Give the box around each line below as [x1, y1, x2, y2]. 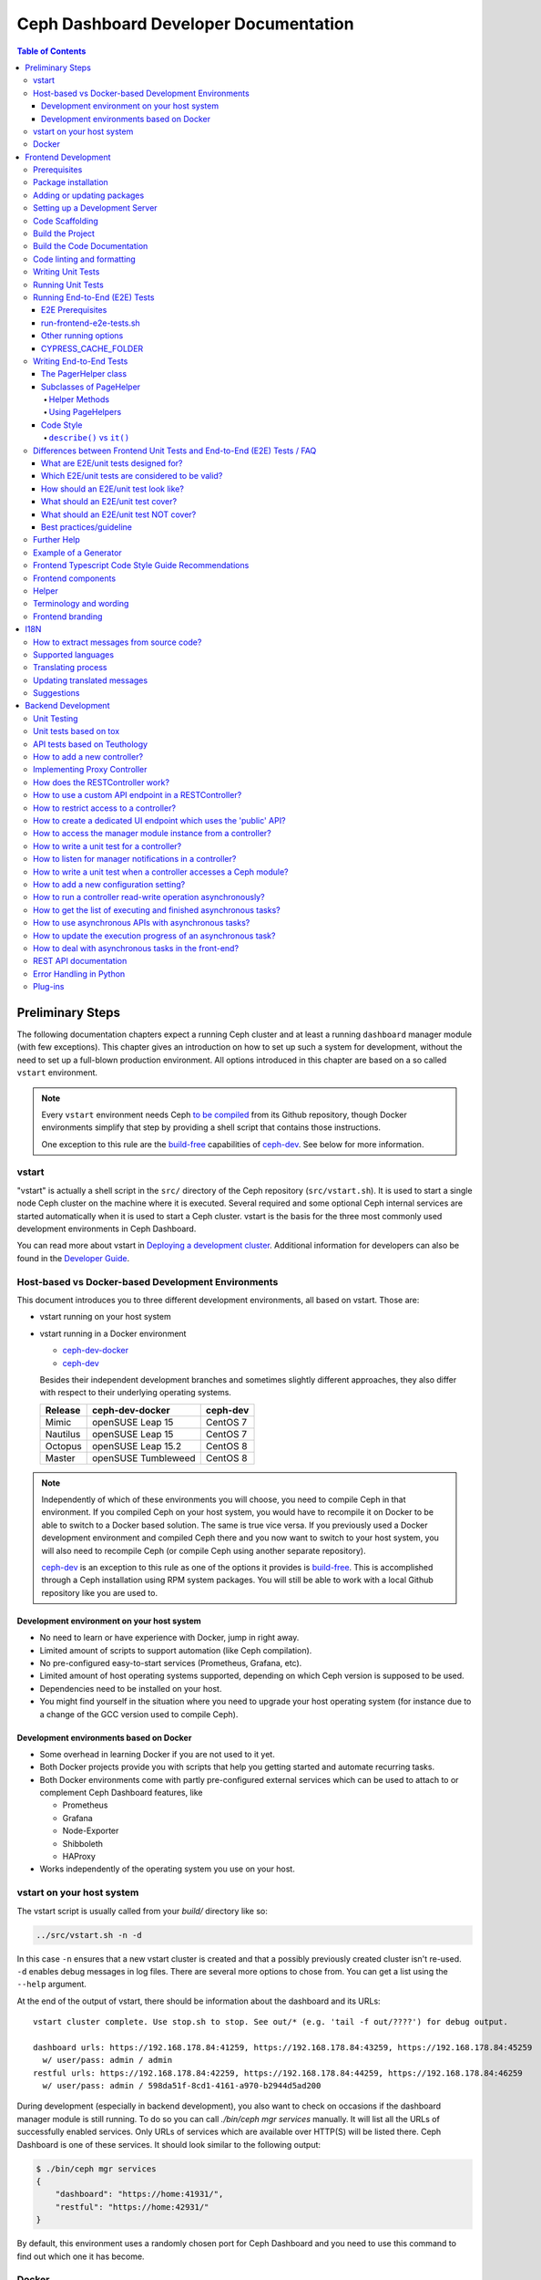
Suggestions [33, 688, 81, 699]
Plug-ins [33, 981, 65, 992]
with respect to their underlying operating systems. [39, 1387, 232, 1398]
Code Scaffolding [33, 215, 99, 226]
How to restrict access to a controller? [33, 803, 177, 814]
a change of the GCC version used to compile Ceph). [39, 1708, 239, 1719]
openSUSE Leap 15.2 [91, 1439, 182, 1452]
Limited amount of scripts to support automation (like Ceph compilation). [39, 1644, 312, 1655]
